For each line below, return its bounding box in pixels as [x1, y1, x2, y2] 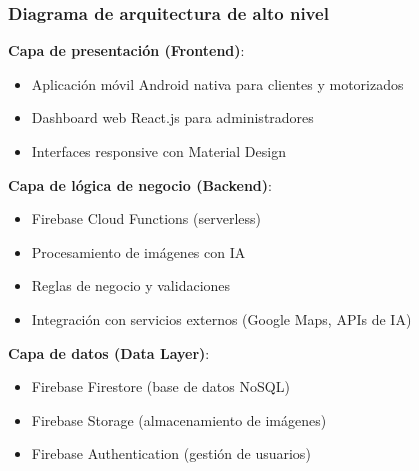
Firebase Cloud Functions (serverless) [31, 208, 261, 229]
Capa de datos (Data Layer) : [8, 342, 210, 363]
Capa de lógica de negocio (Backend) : [8, 174, 272, 195]
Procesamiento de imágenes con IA [31, 241, 246, 262]
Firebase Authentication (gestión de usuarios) [31, 443, 311, 464]
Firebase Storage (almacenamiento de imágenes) [31, 409, 327, 430]
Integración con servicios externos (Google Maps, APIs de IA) [31, 308, 412, 329]
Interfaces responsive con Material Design [31, 141, 286, 161]
